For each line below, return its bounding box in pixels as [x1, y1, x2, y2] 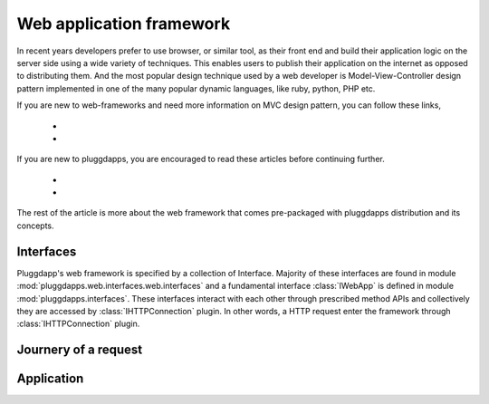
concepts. [16, 220, 54, 231]
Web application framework [16, 14, 231, 34]
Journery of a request [16, 342, 143, 358]
